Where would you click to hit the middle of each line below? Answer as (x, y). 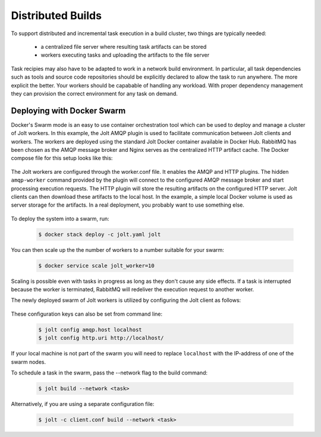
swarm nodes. (29, 362)
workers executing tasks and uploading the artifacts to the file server (125, 55)
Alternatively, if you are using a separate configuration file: (83, 404)
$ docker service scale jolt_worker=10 (96, 266)
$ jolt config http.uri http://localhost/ (101, 338)
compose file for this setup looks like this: (62, 158)
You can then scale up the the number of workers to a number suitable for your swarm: (117, 249)
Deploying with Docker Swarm (68, 110)
